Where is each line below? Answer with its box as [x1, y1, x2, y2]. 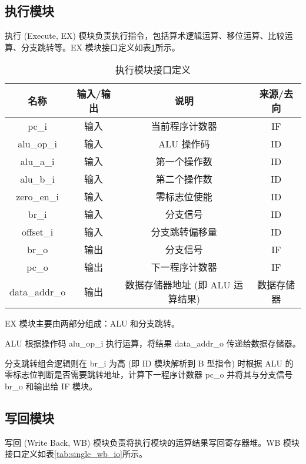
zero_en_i [16, 189, 59, 203]
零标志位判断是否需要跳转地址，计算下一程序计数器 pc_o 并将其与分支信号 [5, 368, 293, 381]
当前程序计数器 [151, 119, 217, 133]
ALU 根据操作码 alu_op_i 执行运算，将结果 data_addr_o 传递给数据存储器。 [5, 337, 301, 349]
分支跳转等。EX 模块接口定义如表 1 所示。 [21, 41, 180, 53]
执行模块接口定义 [115, 63, 191, 77]
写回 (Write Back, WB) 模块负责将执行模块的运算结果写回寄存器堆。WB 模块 [5, 436, 300, 448]
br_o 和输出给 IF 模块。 [5, 379, 97, 392]
